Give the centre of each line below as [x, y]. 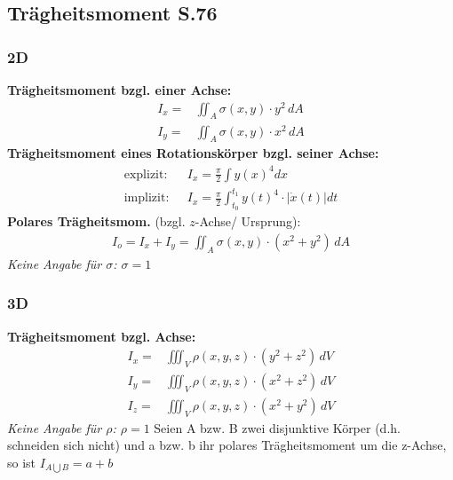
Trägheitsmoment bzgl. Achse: [102, 336]
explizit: [146, 174]
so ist [22, 462]
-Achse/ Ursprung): [248, 221]
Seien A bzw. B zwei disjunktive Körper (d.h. [277, 427]
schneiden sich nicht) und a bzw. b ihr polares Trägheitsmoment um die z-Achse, [227, 445]
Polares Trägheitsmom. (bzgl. [96, 221]
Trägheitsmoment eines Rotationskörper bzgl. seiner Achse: [193, 153]
